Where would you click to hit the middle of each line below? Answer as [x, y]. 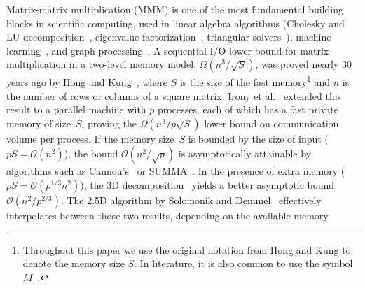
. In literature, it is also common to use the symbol [243, 263]
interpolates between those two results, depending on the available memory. [168, 215]
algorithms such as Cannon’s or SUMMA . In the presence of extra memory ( [176, 171]
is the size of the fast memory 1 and [255, 81]
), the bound [91, 153]
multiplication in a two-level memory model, [102, 64]
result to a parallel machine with [76, 109]
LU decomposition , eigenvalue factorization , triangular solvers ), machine [169, 37]
